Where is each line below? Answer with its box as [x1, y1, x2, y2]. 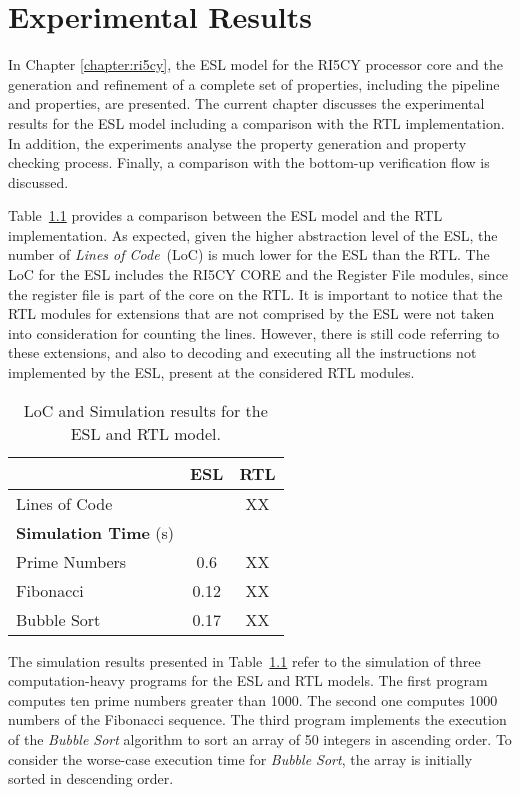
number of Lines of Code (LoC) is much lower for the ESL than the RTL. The [8, 244, 490, 265]
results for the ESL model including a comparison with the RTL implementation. [8, 112, 505, 133]
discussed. [8, 171, 69, 192]
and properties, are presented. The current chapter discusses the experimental [8, 93, 485, 114]
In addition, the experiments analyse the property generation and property [8, 132, 467, 153]
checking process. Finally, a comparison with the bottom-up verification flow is [8, 152, 490, 173]
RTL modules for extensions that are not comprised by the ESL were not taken [8, 303, 495, 324]
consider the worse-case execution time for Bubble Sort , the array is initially [8, 748, 473, 769]
